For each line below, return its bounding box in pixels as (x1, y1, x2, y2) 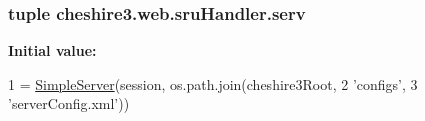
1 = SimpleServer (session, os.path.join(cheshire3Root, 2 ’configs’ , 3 (8, 73, 418, 94)
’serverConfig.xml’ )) (8, 93, 130, 114)
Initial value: (8, 40, 97, 61)
